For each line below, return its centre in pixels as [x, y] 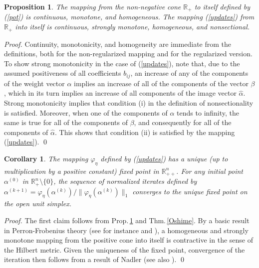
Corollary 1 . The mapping [46, 158]
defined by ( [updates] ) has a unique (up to [164, 158]
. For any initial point [210, 171]
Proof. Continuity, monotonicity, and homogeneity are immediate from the [118, 44]
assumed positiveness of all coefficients [63, 73]
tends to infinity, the [208, 112]
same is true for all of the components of [66, 122]
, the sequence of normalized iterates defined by [125, 181]
